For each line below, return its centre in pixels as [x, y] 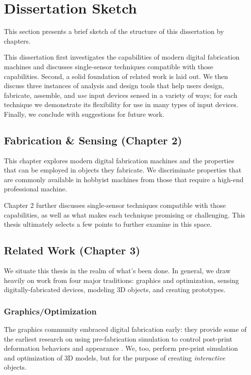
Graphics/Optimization [50, 311]
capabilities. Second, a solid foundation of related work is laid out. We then [116, 76]
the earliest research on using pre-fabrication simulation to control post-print [118, 338]
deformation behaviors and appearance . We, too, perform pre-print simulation [121, 348]
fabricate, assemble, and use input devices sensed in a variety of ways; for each [121, 95]
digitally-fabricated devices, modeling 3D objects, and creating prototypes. [115, 289]
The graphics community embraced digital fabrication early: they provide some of [125, 329]
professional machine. [36, 189]
